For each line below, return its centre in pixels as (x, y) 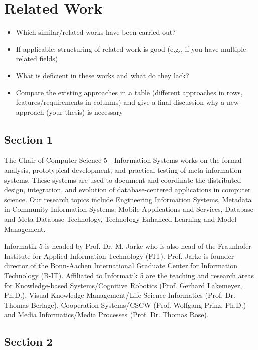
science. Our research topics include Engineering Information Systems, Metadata (128, 199)
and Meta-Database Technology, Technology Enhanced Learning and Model (120, 219)
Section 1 (28, 139)
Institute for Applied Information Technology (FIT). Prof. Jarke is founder (119, 255)
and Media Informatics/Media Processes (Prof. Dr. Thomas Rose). (106, 315)
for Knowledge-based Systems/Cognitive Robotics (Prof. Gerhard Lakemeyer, (123, 285)
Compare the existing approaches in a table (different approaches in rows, (129, 92)
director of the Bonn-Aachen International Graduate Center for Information (121, 265)
